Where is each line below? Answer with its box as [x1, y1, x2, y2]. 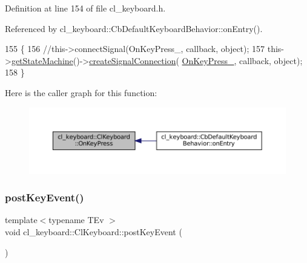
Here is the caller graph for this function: [5, 86, 157, 99]
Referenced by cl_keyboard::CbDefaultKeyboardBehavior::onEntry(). [5, 22, 263, 34]
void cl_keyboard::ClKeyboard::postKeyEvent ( [5, 226, 182, 238]
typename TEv [48, 213, 104, 226]
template [5, 213, 38, 226]
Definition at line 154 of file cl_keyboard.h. [5, 2, 166, 14]
